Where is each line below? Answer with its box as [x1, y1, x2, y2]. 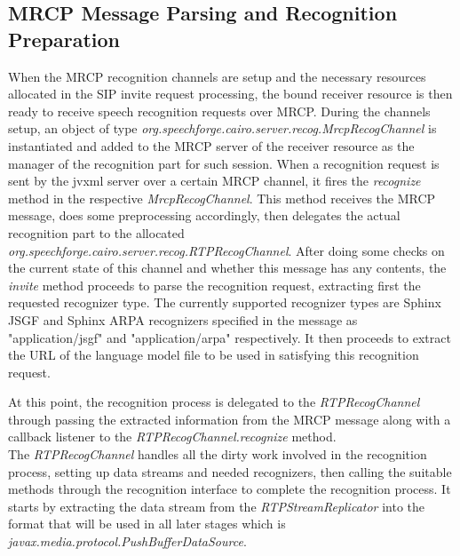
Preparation [8, 25, 120, 52]
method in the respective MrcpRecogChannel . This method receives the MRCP [8, 188, 436, 207]
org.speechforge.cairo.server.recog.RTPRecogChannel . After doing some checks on [8, 241, 445, 259]
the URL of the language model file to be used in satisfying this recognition [8, 346, 419, 364]
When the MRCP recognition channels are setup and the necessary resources [8, 67, 426, 85]
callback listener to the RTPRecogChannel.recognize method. [8, 427, 337, 446]
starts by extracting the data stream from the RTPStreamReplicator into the [8, 496, 425, 515]
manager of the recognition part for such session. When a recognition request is [8, 154, 440, 172]
